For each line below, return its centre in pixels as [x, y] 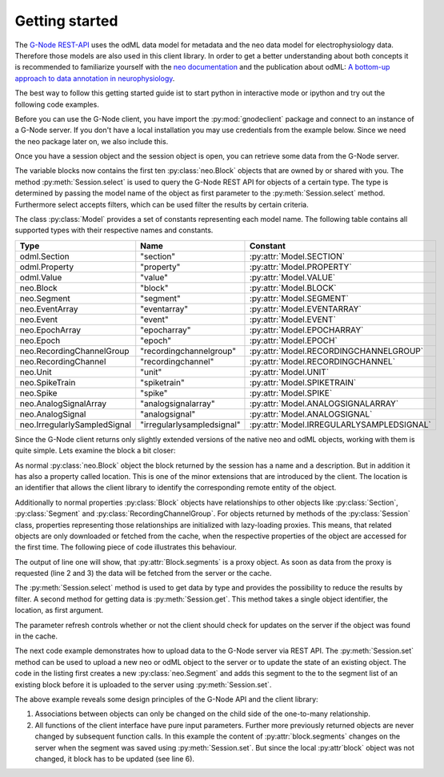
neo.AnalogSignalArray [63, 403]
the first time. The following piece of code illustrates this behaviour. [126, 547]
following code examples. [57, 104]
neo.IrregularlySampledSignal [76, 425]
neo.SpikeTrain [48, 382]
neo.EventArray [49, 308]
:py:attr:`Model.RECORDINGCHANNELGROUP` [336, 351]
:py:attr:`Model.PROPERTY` [300, 267]
